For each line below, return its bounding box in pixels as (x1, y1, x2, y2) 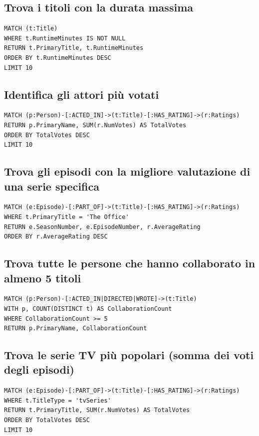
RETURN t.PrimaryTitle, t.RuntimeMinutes (4, 44, 144, 52)
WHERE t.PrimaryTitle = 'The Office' (4, 213, 129, 220)
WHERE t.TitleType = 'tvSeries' (4, 397, 111, 404)
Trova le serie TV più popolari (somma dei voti (4, 347, 254, 363)
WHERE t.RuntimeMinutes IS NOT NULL (4, 34, 126, 42)
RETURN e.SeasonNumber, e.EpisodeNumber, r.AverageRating (4, 223, 201, 230)
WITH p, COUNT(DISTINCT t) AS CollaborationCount (4, 305, 172, 312)
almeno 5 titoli (4, 270, 81, 285)
